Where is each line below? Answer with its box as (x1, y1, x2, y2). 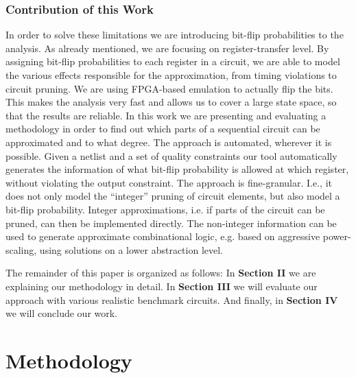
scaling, (5, 242, 37, 257)
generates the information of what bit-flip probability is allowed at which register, (5, 162, 349, 176)
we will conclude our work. (5, 306, 118, 320)
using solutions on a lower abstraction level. (39, 242, 224, 257)
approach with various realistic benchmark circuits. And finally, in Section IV (5, 292, 338, 307)
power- (322, 229, 351, 244)
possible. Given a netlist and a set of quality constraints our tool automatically (5, 148, 337, 163)
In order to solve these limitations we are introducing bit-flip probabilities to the (5, 27, 344, 42)
